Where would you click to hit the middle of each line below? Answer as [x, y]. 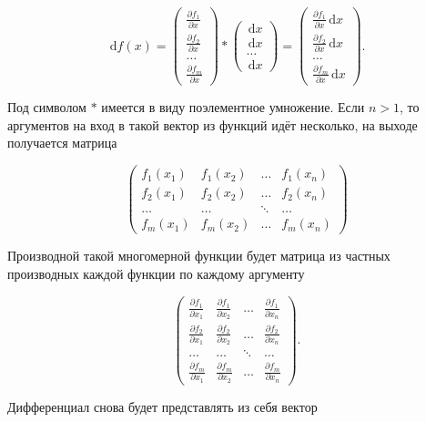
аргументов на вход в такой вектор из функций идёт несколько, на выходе [213, 124]
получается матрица [62, 143]
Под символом [47, 107]
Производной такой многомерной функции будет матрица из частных [199, 256]
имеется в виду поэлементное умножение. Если [233, 107]
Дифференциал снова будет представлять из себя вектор [162, 406]
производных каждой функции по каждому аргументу [156, 273]
